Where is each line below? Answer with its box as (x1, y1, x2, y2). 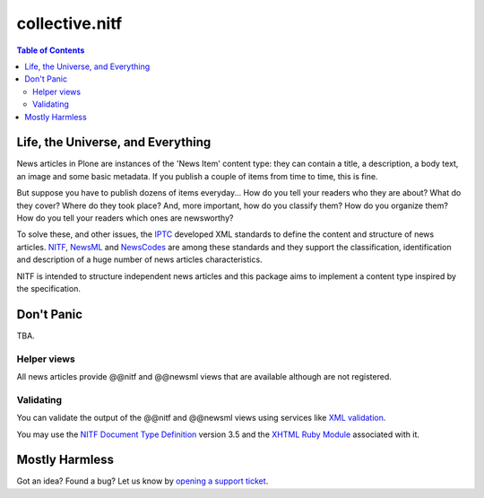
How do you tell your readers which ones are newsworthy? (16, 212, 234, 223)
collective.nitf (16, 13, 123, 33)
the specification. (16, 283, 81, 293)
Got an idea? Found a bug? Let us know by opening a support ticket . (16, 476, 269, 486)
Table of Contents (16, 45, 85, 56)
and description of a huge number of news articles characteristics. (16, 254, 264, 265)
